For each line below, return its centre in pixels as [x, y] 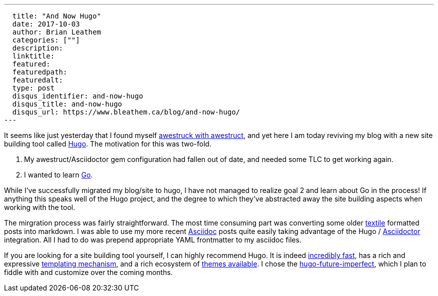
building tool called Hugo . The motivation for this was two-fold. [108, 144]
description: [38, 48]
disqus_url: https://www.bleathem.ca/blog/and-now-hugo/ [126, 112]
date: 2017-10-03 [46, 24]
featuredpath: [40, 72]
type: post [33, 88]
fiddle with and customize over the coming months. [88, 272]
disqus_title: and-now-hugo [67, 104]
